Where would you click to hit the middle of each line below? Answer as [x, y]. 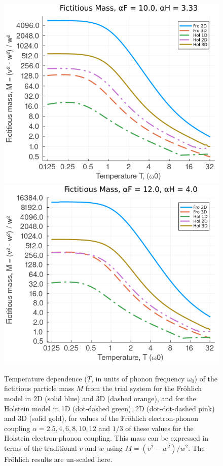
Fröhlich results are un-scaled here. [58, 459]
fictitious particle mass [39, 388]
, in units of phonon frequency [138, 378]
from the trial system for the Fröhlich [144, 388]
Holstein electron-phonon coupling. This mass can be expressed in [106, 438]
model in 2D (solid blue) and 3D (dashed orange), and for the [100, 398]
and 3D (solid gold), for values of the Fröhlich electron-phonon [101, 418]
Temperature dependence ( [46, 378]
